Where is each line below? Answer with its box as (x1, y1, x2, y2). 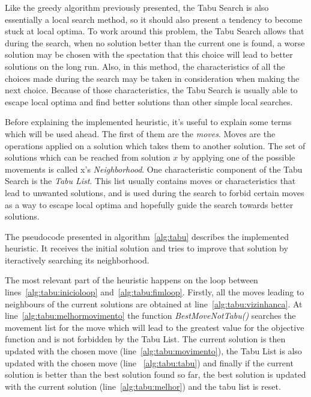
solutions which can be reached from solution (5, 151, 171, 164)
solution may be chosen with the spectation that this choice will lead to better (5, 48, 293, 61)
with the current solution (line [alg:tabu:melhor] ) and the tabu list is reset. (5, 380, 281, 392)
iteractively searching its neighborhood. (5, 253, 149, 266)
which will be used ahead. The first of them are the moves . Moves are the (5, 127, 276, 140)
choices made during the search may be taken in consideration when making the (5, 72, 300, 84)
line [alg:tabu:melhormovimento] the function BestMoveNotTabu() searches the (5, 309, 296, 322)
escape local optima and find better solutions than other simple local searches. (5, 95, 293, 108)
